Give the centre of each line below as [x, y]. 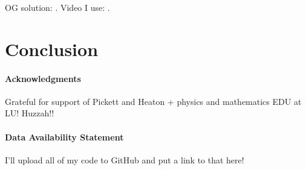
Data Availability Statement [64, 137]
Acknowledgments [43, 78]
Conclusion [52, 49]
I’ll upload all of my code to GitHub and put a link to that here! [125, 159]
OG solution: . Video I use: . [57, 7]
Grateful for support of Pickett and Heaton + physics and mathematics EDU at [153, 101]
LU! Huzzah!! [30, 113]
